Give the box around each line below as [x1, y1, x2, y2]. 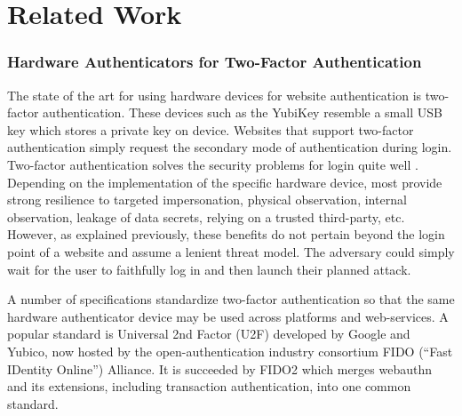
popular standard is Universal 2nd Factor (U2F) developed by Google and [7, 324, 410, 343]
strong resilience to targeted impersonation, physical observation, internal [7, 190, 407, 209]
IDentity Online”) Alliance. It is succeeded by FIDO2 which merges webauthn [7, 359, 432, 378]
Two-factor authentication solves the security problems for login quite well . [7, 155, 418, 173]
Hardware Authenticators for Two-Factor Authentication [7, 51, 422, 73]
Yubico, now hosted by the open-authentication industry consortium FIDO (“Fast [7, 341, 453, 360]
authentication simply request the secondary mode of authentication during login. [7, 138, 452, 156]
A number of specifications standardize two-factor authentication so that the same [7, 290, 455, 308]
